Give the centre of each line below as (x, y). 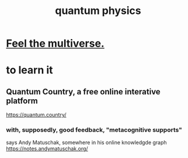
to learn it (30, 70)
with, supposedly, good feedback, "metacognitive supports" (94, 130)
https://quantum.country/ (36, 115)
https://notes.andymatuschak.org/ (47, 149)
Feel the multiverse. (55, 43)
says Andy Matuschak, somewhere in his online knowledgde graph (87, 143)
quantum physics (98, 11)
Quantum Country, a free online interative (83, 92)
